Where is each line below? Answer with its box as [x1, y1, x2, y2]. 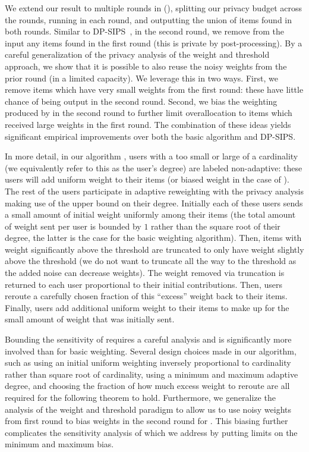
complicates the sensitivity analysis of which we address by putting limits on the [5, 426, 298, 438]
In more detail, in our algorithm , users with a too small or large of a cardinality [5, 150, 298, 162]
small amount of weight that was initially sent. [5, 313, 175, 325]
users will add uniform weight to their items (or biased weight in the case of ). [5, 173, 289, 186]
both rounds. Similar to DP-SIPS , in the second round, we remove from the [5, 25, 284, 37]
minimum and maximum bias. [5, 438, 114, 450]
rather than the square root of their [151, 219, 280, 232]
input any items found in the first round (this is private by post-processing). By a [5, 36, 302, 49]
